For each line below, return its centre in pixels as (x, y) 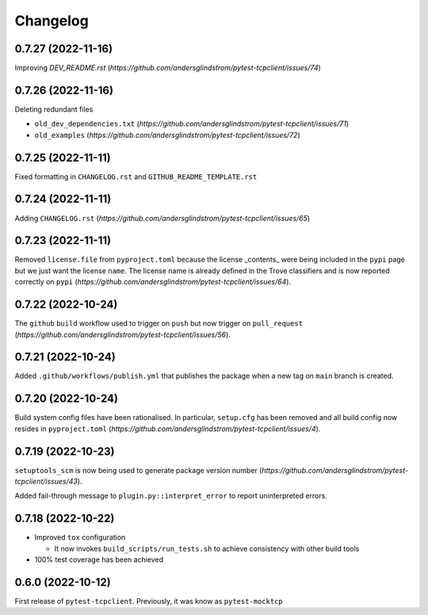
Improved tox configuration (80, 537)
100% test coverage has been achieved (99, 560)
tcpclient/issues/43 (46, 481)
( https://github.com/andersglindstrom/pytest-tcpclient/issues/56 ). (123, 334)
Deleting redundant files (54, 109)
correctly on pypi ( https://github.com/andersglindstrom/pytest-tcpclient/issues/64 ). (153, 282)
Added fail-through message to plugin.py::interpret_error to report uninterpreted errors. (171, 496)
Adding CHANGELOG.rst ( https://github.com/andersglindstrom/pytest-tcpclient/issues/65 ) (162, 218)
